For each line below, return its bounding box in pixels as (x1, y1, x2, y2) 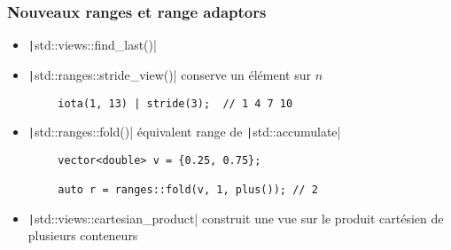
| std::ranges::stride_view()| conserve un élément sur (27, 65, 311, 83)
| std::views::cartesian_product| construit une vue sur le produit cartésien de (27, 208, 444, 227)
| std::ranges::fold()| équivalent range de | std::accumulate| (27, 122, 341, 141)
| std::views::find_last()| (27, 35, 157, 54)
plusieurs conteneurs (27, 226, 138, 245)
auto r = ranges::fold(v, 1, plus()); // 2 (58, 184, 318, 197)
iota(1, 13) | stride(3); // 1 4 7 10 (58, 97, 293, 110)
